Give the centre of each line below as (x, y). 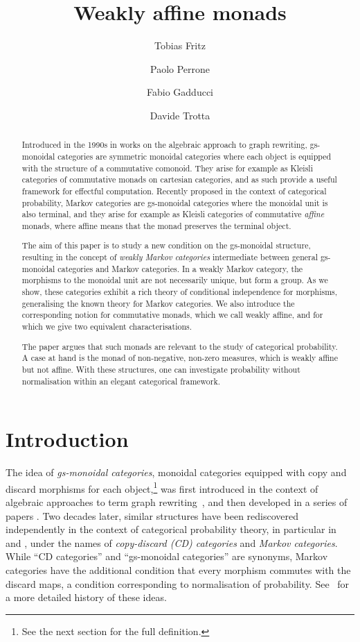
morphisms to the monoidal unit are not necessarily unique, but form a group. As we (175, 280)
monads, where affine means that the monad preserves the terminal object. (156, 225)
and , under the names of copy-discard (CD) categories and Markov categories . (172, 542)
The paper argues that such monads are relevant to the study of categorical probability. (180, 346)
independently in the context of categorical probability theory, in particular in (171, 529)
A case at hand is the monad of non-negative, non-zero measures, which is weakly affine (180, 358)
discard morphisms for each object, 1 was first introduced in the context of (162, 487)
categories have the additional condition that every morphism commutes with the (178, 569)
